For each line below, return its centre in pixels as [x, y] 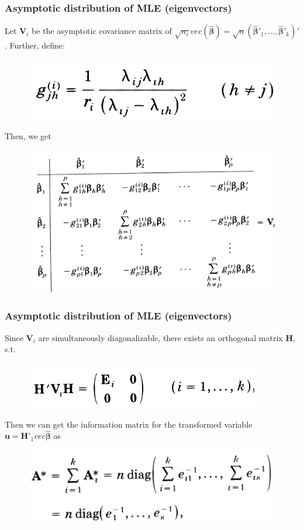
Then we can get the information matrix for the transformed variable [129, 424]
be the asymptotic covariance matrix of [102, 31]
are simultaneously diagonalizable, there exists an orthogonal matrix [160, 337]
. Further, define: [35, 45]
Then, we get [28, 136]
